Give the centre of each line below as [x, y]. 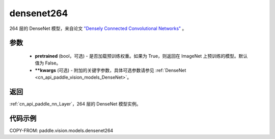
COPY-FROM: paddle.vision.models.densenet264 [61, 130]
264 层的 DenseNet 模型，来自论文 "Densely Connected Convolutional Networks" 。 [98, 28]
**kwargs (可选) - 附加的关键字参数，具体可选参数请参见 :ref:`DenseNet [111, 70]
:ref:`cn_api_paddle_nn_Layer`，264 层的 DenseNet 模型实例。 [75, 104]
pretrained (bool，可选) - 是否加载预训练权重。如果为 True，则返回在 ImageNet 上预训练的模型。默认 [141, 56]
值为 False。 [48, 63]
